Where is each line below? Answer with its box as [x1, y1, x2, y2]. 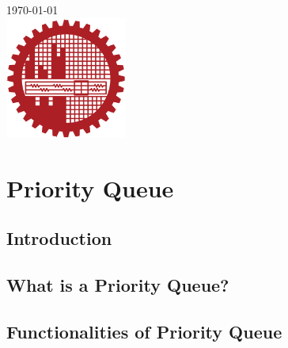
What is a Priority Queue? [6, 272, 229, 296]
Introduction [6, 226, 112, 250]
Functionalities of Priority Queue [6, 319, 282, 343]
